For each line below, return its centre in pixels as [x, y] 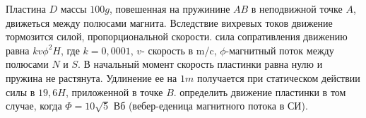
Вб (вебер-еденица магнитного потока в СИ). [211, 106]
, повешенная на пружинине [170, 8]
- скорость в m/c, [179, 50]
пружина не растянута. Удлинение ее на [91, 77]
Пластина [26, 8]
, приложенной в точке [114, 92]
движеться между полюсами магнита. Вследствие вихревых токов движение [169, 22]
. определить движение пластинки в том [260, 92]
